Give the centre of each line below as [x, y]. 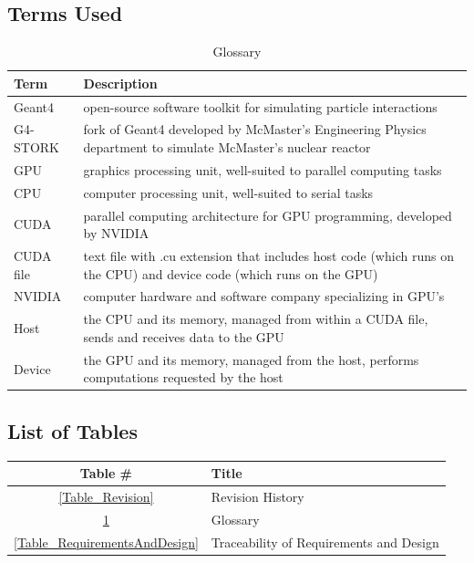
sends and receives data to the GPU [184, 336]
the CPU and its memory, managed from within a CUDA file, [256, 319]
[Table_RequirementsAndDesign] [106, 542]
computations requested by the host [183, 377]
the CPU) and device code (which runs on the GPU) [231, 273]
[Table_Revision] [106, 496]
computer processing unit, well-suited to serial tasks [228, 192]
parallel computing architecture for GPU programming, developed [268, 215]
